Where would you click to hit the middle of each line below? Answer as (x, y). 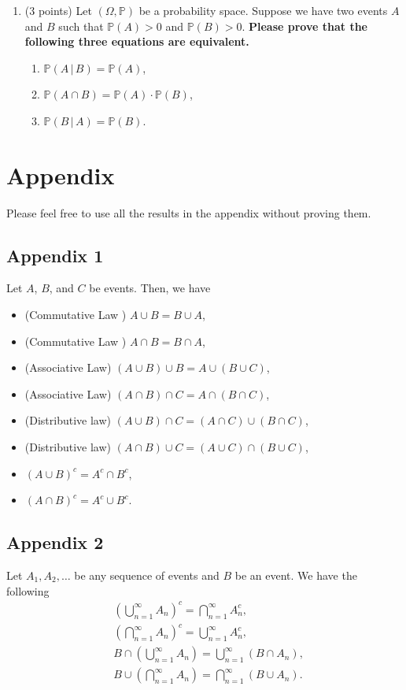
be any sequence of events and (147, 575)
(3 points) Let (58, 10)
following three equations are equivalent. (137, 41)
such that (81, 26)
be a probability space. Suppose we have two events (263, 10)
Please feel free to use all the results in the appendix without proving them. (189, 212)
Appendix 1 (55, 255)
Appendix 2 (55, 542)
